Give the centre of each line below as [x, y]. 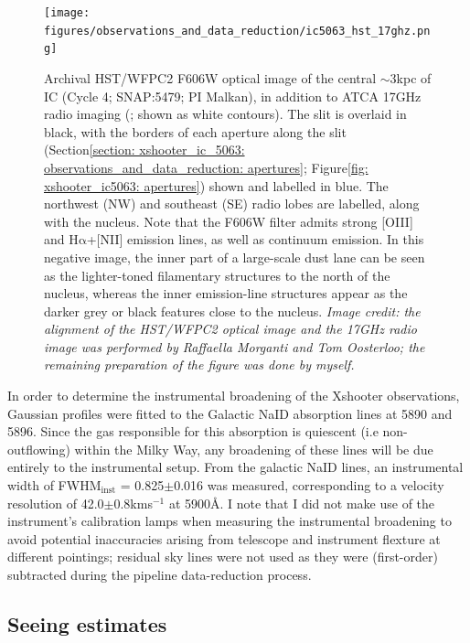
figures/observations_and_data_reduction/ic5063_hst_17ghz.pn [237, 31]
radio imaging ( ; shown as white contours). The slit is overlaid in [225, 114]
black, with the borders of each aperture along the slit [195, 131]
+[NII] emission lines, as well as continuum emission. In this [255, 239]
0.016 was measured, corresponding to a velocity [309, 485]
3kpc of [411, 77]
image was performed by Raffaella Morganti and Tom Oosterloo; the [235, 346]
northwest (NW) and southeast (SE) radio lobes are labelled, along [232, 204]
